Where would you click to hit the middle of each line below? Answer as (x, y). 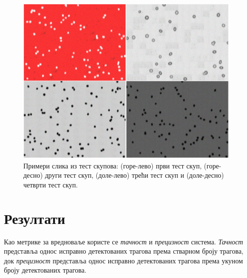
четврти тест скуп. (51, 184)
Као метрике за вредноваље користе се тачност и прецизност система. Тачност (123, 241)
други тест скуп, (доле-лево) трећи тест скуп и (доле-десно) (134, 175)
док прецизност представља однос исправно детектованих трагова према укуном (123, 260)
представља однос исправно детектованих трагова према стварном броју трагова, (124, 251)
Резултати (35, 218)
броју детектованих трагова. (45, 270)
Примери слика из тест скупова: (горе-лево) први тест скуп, (113, 165)
